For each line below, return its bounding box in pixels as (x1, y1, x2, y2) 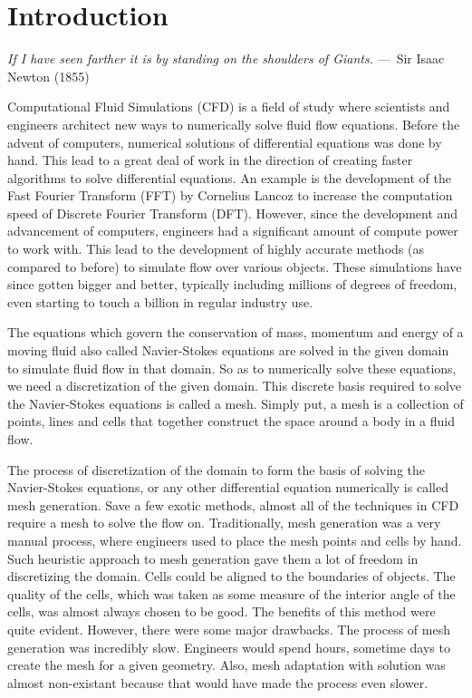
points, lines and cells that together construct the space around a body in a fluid (7, 412, 456, 431)
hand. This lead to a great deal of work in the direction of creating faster (7, 150, 413, 170)
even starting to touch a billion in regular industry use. (7, 292, 313, 311)
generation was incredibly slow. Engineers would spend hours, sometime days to (7, 637, 450, 656)
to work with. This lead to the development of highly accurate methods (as (7, 239, 424, 258)
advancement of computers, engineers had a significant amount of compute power (7, 221, 458, 240)
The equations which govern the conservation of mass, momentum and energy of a (7, 323, 464, 342)
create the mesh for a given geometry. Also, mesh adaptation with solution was (7, 655, 446, 674)
